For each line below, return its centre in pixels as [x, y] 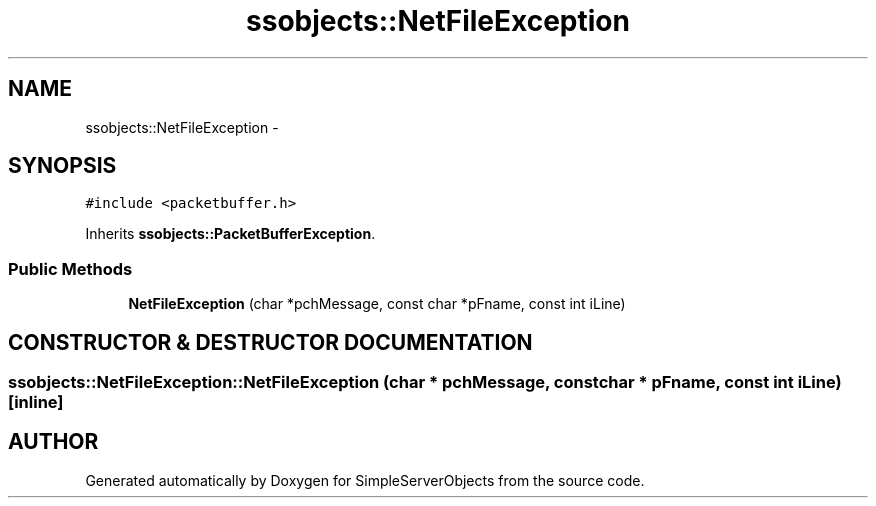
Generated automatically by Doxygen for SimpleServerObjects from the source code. [365, 480]
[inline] [36, 402]
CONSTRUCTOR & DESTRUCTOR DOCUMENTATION [270, 342]
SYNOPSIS [62, 166]
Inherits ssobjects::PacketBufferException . [230, 234]
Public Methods [70, 268]
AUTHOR [53, 442]
